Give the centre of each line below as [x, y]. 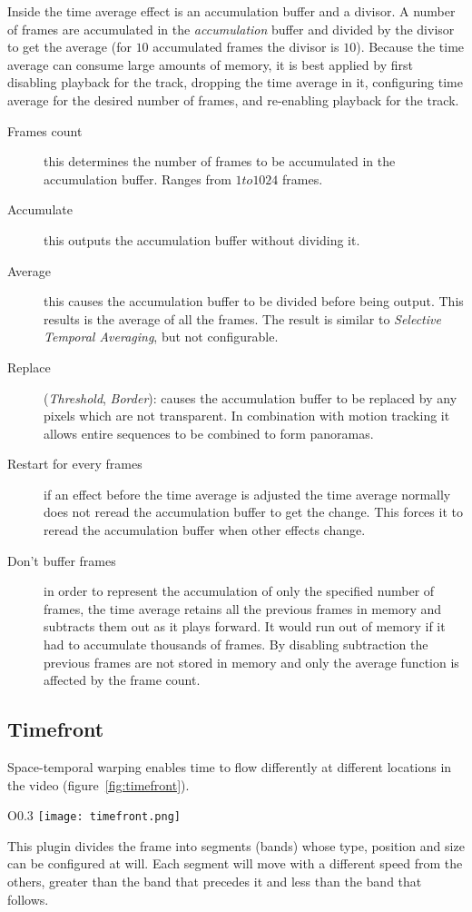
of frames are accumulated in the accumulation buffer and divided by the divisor [231, 29]
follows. [28, 899]
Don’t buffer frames [62, 560]
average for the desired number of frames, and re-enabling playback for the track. [233, 99]
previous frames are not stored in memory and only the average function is [251, 662]
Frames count [45, 130]
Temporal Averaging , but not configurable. [161, 337]
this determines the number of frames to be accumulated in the [220, 161]
